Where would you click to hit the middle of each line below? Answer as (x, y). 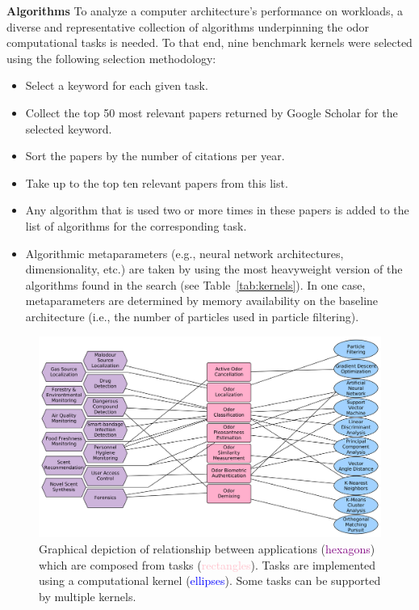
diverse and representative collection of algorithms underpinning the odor (188, 26)
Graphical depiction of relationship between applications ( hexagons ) (207, 548)
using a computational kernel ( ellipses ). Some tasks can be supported (210, 580)
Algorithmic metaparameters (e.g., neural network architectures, (184, 253)
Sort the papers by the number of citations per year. (155, 156)
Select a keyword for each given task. (117, 85)
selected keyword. (69, 128)
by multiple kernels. (88, 596)
